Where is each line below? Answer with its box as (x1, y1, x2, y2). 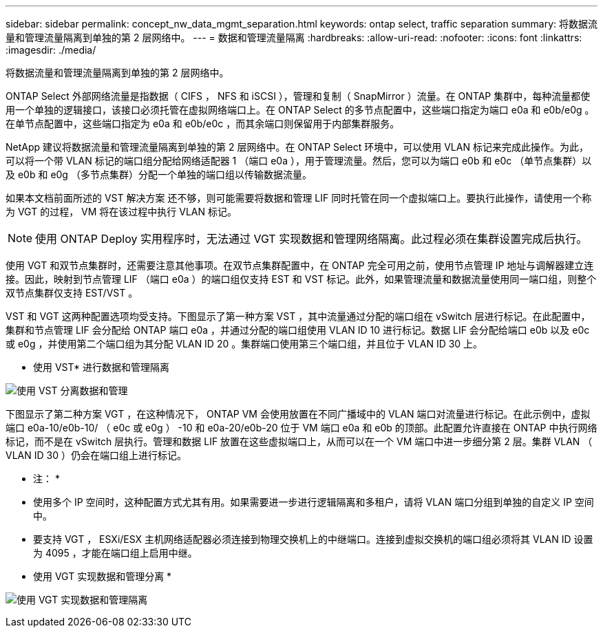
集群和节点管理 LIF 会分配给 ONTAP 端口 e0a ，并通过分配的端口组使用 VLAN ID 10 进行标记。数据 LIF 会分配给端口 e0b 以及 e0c (6, 324, 590, 336)
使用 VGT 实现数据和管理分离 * (33, 570, 172, 582)
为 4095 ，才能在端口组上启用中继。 (33, 547, 198, 559)
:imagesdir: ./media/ (6, 44, 96, 56)
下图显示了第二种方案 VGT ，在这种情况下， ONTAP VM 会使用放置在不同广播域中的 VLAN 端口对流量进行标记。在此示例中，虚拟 (6, 408, 591, 420)
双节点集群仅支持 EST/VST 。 (6, 287, 138, 299)
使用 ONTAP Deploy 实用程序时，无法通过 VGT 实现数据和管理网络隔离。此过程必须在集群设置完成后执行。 (35, 232, 588, 246)
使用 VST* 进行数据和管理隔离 (33, 361, 170, 373)
